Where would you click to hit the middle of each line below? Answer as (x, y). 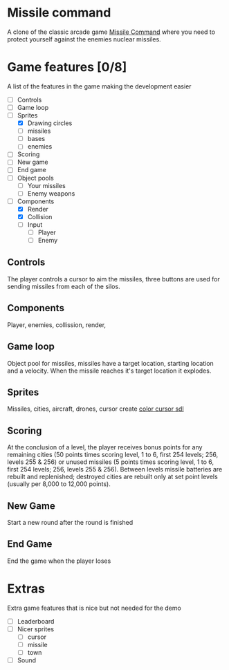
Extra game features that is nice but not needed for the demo (94, 608)
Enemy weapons (51, 193)
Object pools (35, 178)
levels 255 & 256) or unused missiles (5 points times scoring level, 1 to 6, (111, 462)
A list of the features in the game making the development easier (99, 86)
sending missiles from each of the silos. (64, 286)
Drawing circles (50, 123)
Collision (40, 216)
